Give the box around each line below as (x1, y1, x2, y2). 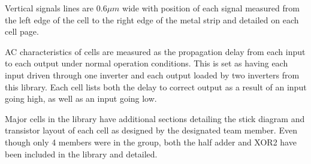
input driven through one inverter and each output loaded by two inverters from (5, 68, 300, 81)
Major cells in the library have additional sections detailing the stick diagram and (5, 112, 305, 124)
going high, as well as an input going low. (5, 92, 157, 105)
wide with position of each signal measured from (122, 2, 300, 14)
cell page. (5, 25, 39, 38)
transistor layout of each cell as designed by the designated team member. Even (5, 124, 297, 136)
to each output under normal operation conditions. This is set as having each (5, 57, 288, 69)
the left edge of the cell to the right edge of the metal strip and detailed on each (5, 13, 299, 26)
